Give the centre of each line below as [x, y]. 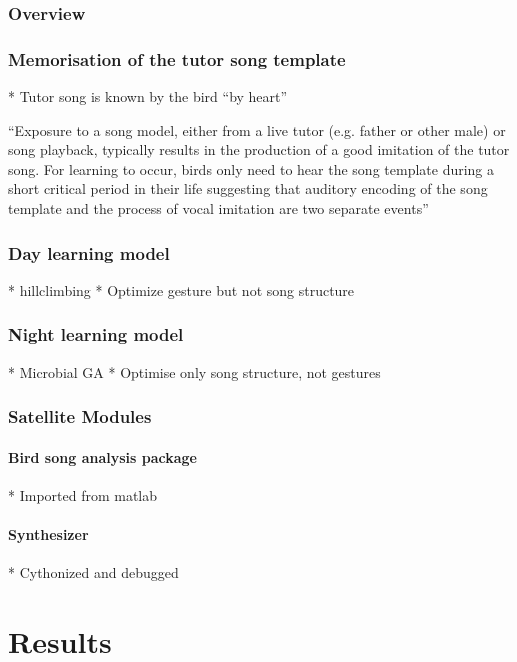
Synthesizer [48, 534]
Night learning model [96, 334]
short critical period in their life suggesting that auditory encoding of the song [248, 188]
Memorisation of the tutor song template [177, 58]
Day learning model [89, 252]
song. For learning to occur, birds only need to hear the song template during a [251, 168]
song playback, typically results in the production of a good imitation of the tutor [259, 149]
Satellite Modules [80, 416]
